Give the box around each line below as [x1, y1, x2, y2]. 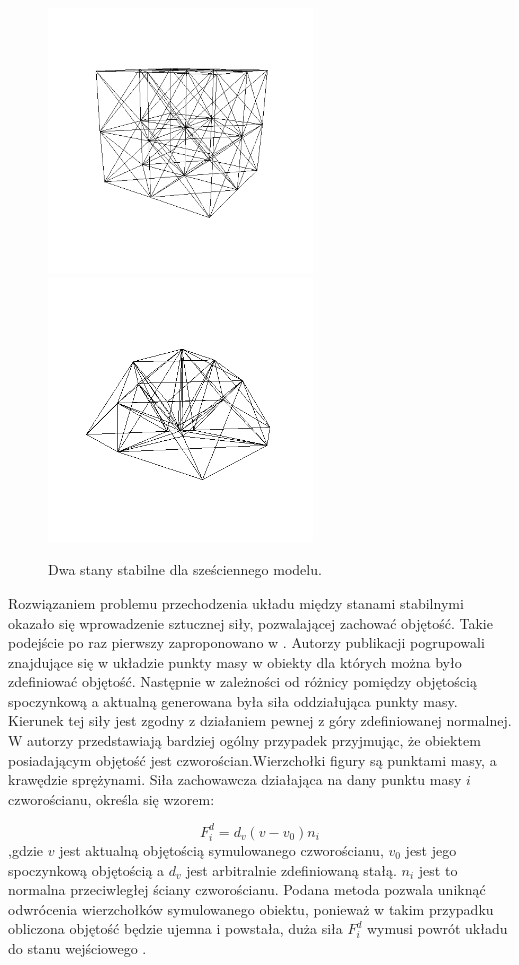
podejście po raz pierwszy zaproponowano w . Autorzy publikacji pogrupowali [8, 632, 485, 653]
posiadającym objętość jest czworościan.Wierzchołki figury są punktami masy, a [8, 749, 497, 770]
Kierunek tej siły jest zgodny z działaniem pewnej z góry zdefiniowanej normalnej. [8, 710, 512, 731]
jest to [418, 859, 458, 880]
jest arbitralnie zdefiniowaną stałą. [186, 859, 397, 880]
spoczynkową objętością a [8, 859, 165, 880]
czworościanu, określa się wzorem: [8, 788, 215, 809]
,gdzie [8, 839, 43, 860]
